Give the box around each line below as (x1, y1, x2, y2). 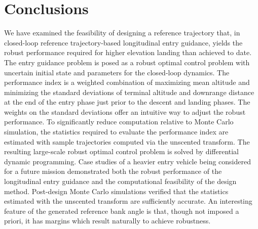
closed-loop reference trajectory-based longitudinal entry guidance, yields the (4, 37, 243, 48)
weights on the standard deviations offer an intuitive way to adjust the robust (4, 106, 246, 117)
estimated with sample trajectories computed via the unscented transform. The (4, 136, 250, 147)
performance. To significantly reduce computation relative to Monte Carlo (4, 116, 234, 127)
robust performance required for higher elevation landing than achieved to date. (4, 47, 252, 58)
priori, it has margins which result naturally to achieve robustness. (4, 215, 211, 226)
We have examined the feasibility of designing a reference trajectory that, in (4, 27, 240, 38)
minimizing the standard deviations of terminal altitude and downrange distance (4, 86, 254, 97)
